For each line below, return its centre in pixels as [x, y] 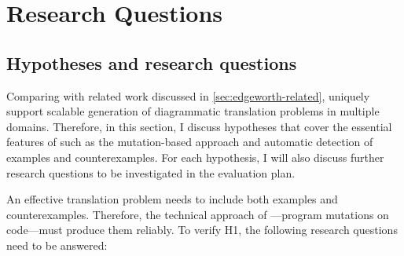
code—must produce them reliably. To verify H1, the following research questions [202, 230]
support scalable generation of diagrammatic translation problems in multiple [193, 111]
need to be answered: [57, 245]
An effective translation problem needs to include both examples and [172, 199]
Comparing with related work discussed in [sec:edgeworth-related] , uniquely [188, 95]
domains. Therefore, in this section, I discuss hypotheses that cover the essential [199, 126]
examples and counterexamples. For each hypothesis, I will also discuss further [195, 157]
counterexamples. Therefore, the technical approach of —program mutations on [198, 214]
